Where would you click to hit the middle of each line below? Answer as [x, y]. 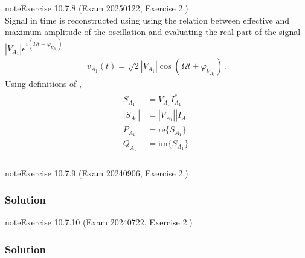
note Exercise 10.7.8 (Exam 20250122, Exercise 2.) [97, 8]
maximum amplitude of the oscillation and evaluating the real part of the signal [153, 32]
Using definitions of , [43, 84]
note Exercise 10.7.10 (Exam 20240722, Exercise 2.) [99, 222]
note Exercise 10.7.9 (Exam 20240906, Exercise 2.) [97, 173]
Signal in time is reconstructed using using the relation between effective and [147, 20]
